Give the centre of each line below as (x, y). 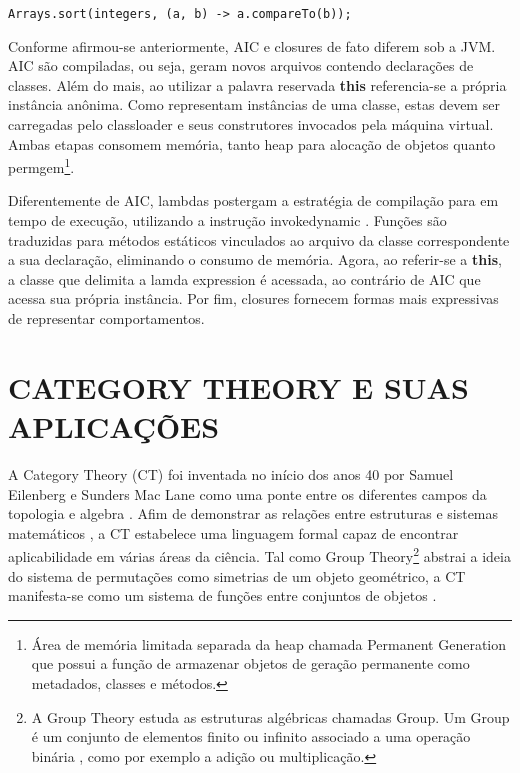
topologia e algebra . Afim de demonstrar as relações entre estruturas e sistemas (253, 513)
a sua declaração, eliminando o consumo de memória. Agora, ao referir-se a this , (255, 259)
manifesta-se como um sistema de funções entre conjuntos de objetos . (222, 595)
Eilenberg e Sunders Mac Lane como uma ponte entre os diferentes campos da (247, 493)
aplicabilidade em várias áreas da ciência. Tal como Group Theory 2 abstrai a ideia (259, 554)
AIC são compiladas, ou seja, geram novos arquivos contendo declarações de (241, 65)
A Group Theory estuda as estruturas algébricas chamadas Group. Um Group (270, 716)
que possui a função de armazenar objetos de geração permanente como (250, 663)
